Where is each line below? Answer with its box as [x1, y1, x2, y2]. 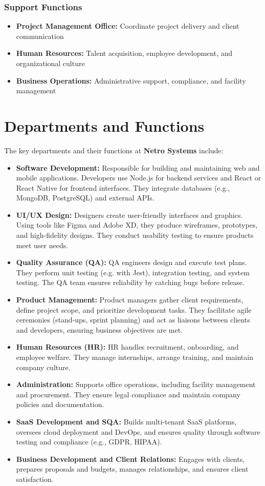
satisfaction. [16, 473, 54, 484]
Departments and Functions [4, 115, 205, 136]
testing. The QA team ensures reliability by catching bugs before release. [16, 277, 245, 288]
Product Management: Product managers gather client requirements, [16, 294, 244, 305]
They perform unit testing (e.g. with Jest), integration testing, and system [16, 267, 250, 277]
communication [16, 30, 64, 41]
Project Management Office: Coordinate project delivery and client [16, 21, 239, 31]
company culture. [16, 361, 71, 372]
